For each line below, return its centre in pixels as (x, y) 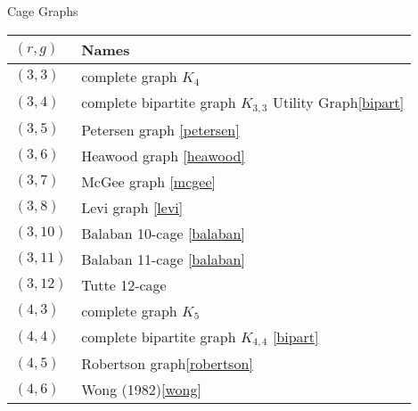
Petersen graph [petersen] (160, 129)
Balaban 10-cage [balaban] (163, 233)
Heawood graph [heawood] (163, 155)
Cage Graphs (43, 11)
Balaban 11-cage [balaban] (163, 259)
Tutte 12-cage (124, 284)
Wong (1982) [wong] (141, 390)
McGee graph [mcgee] (148, 181)
